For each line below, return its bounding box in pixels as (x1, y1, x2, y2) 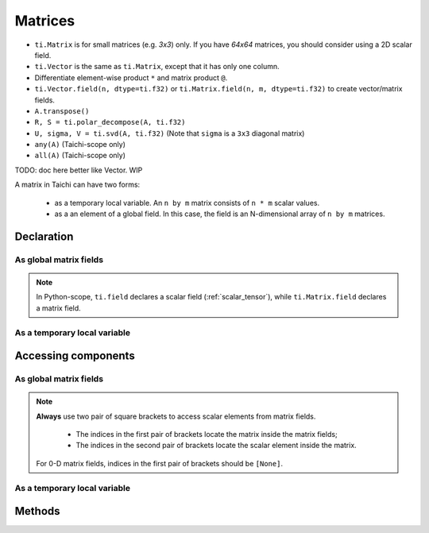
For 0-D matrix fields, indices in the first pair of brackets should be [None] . (36, 458, 284, 468)
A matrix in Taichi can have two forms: (14, 180, 141, 190)
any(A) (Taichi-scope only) (34, 140, 126, 149)
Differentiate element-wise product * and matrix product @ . (34, 72, 228, 83)
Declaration (14, 230, 74, 243)
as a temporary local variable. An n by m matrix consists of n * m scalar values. (54, 198, 320, 207)
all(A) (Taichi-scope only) (34, 151, 126, 160)
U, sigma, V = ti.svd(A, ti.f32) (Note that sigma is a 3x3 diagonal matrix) (34, 128, 305, 138)
